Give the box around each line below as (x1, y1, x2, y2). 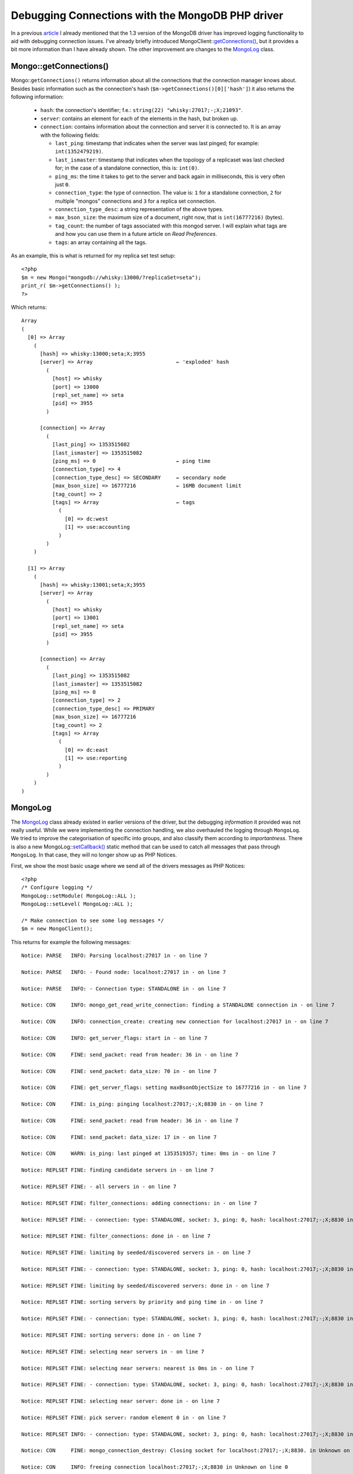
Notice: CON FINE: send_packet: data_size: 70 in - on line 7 (21, 1068, 217, 1074)
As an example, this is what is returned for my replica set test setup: (11, 252, 176, 259)
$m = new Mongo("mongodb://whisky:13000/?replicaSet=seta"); (21, 274, 201, 281)
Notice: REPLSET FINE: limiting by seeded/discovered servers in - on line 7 (21, 1249, 251, 1256)
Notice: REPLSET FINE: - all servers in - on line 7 (21, 1183, 176, 1190)
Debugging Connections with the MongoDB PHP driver (11, 9, 284, 22)
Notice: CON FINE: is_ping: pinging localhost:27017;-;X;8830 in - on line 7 (21, 1101, 264, 1108)
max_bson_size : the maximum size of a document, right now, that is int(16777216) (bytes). (55, 214, 284, 221)
